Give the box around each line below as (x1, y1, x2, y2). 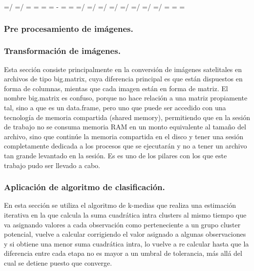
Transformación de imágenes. (4, 45, 121, 57)
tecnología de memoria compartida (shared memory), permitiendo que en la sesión (4, 112, 251, 122)
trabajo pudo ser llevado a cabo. (4, 160, 100, 170)
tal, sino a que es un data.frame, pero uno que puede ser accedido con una (4, 102, 226, 113)
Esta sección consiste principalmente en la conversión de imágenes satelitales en (4, 64, 242, 74)
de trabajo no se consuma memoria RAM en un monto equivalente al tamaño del (4, 122, 246, 132)
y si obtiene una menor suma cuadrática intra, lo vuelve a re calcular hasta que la (4, 238, 249, 248)
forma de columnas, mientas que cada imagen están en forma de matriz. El (4, 83, 228, 93)
